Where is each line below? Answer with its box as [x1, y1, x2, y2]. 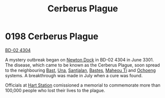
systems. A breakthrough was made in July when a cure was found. [5, 72, 143, 78]
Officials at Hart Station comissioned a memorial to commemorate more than [5, 82, 161, 88]
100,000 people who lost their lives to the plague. [5, 87, 105, 93]
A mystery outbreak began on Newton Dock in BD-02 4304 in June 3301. [5, 56, 154, 62]
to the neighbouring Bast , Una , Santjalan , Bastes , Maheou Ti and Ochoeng [5, 67, 156, 73]
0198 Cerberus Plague [5, 31, 99, 42]
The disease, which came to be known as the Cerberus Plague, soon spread [5, 62, 160, 68]
